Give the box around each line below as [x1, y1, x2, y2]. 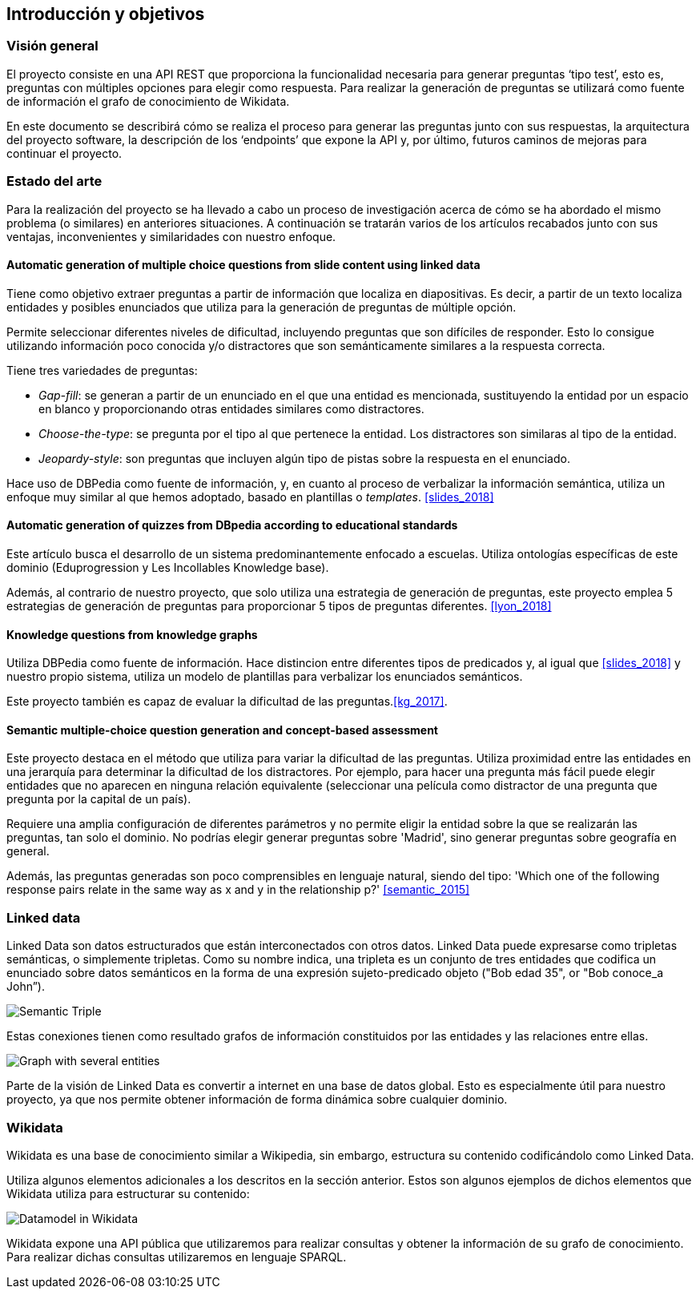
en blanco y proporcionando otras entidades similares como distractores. [38, 401, 424, 416]
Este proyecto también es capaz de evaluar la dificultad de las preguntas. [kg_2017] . [6, 694, 448, 709]
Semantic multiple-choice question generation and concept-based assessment [6, 722, 438, 737]
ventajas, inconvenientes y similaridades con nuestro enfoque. [6, 229, 336, 243]
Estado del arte [6, 173, 103, 190]
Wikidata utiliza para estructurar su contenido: [6, 1186, 250, 1200]
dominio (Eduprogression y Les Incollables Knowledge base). [6, 560, 329, 574]
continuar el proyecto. [6, 146, 123, 160]
